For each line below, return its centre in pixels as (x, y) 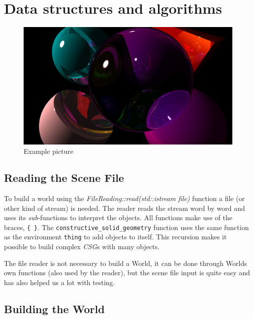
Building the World (54, 308)
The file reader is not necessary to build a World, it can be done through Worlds (126, 263)
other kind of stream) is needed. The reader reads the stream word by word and (125, 208)
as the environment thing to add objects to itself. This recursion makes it (115, 237)
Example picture (48, 151)
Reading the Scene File (64, 178)
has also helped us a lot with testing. (60, 282)
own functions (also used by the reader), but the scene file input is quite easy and (127, 273)
